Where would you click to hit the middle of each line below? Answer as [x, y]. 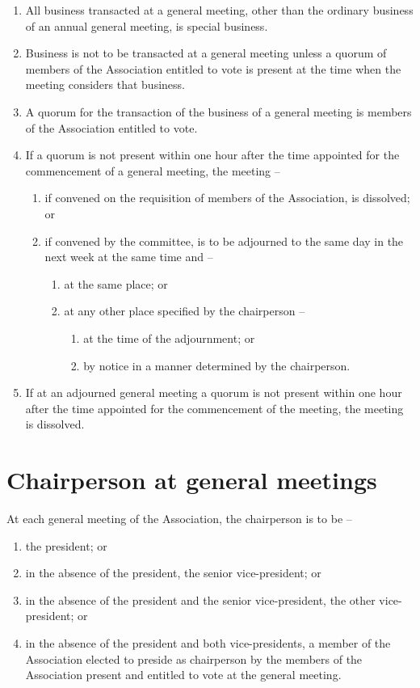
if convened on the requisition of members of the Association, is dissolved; [227, 198]
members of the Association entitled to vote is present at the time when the [213, 68]
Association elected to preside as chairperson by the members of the [194, 658]
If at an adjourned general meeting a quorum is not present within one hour [214, 393]
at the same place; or [116, 283]
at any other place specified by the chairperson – [185, 311]
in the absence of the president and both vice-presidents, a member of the [208, 642]
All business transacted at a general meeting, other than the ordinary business [219, 10]
